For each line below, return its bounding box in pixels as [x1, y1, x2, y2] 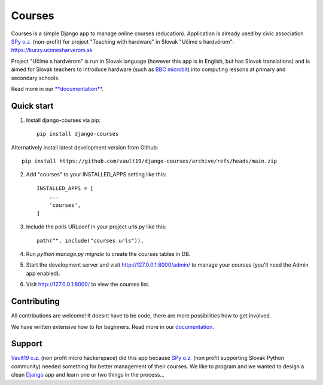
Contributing [11, 297, 60, 307]
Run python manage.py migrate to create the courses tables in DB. [26, 250, 191, 258]
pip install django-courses [36, 130, 119, 137]
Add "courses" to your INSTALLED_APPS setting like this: [26, 171, 167, 178]
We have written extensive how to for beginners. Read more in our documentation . [11, 323, 215, 330]
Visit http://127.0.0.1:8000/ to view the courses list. [26, 281, 150, 288]
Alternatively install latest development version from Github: [11, 143, 159, 151]
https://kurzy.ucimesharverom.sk [11, 47, 93, 54]
